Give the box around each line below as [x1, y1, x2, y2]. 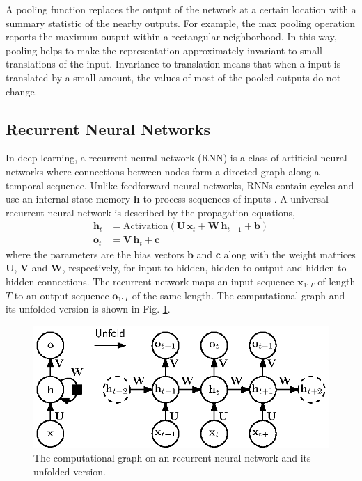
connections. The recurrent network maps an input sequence [37, 274, 294, 289]
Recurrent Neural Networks [6, 118, 211, 139]
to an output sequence [14, 287, 109, 302]
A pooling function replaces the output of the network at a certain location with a [6, 2, 356, 16]
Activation [123, 221, 168, 232]
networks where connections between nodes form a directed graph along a [6, 164, 320, 178]
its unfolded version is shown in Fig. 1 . [6, 301, 171, 316]
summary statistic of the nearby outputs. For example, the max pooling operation [6, 15, 355, 30]
